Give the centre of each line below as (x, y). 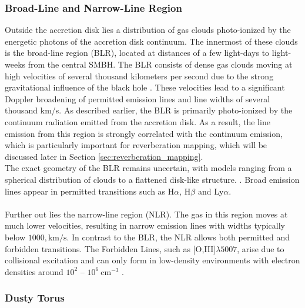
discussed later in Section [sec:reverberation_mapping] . (104, 156)
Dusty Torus (35, 298)
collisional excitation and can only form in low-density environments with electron (152, 260)
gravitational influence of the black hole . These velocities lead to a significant (145, 87)
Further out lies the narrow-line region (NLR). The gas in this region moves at (146, 214)
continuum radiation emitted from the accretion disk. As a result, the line (138, 121)
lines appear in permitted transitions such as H (90, 191)
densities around (34, 271)
